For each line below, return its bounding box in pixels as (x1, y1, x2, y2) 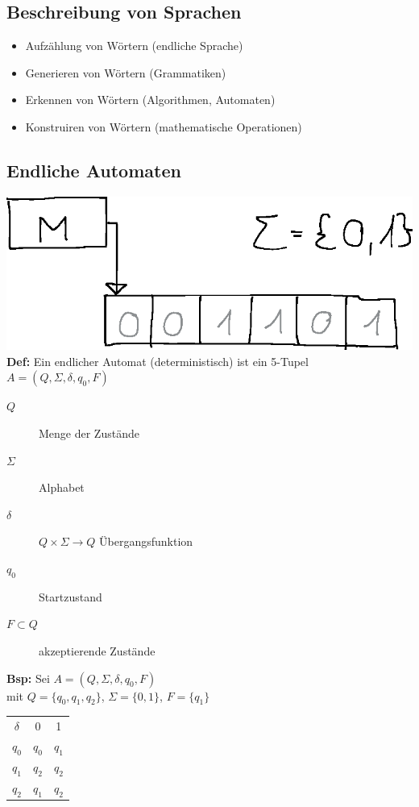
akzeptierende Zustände (39, 642, 156, 659)
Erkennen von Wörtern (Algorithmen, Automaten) (25, 91, 276, 108)
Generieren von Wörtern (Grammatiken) (25, 64, 226, 81)
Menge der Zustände (39, 424, 139, 441)
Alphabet (39, 479, 85, 496)
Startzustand (39, 588, 102, 605)
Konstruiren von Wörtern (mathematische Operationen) (25, 118, 302, 135)
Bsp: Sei (6, 669, 50, 686)
